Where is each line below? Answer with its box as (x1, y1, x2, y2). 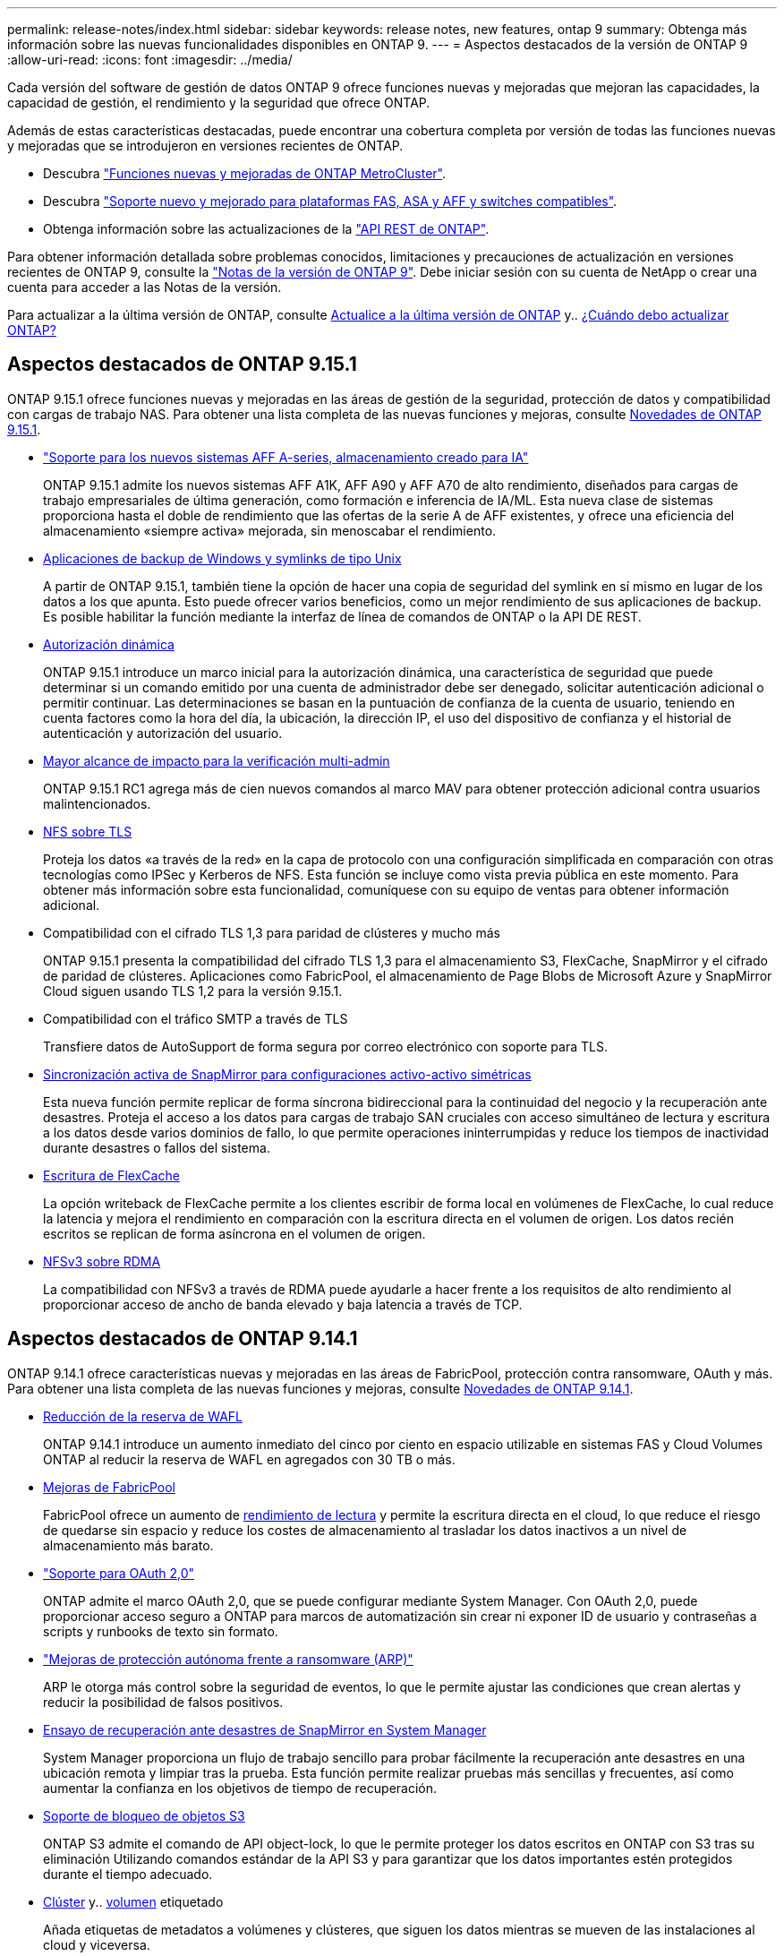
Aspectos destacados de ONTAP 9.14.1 (7, 1327, 358, 1351)
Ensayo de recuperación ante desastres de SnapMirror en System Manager (43, 1721, 487, 1737)
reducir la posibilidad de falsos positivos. (43, 1694, 284, 1710)
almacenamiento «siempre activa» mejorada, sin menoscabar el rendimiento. (43, 522, 497, 538)
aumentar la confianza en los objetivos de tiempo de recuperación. (43, 1780, 438, 1796)
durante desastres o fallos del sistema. (43, 1139, 270, 1155)
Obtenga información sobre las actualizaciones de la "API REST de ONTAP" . (43, 221, 490, 236)
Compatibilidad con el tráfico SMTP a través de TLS (43, 1010, 348, 1026)
